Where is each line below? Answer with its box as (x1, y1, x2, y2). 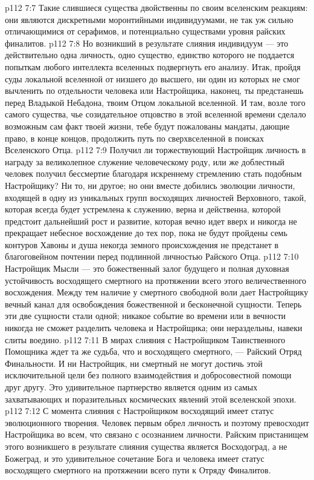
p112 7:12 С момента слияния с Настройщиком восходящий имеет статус (5, 404, 274, 417)
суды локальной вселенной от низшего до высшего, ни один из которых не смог (5, 72, 300, 85)
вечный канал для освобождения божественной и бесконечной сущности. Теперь (5, 297, 302, 310)
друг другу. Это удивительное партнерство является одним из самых (5, 381, 258, 393)
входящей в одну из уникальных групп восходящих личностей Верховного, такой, (5, 191, 306, 203)
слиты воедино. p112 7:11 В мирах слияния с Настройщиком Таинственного (5, 333, 286, 346)
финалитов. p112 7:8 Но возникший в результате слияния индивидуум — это (5, 36, 289, 49)
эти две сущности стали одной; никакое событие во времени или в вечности (5, 309, 286, 322)
